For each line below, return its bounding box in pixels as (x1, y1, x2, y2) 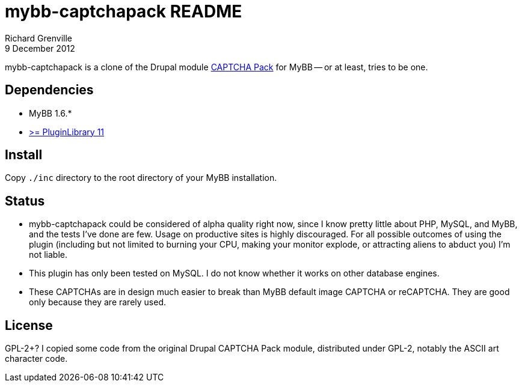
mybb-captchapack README (5, 1, 242, 22)
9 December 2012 (5, 43, 75, 53)
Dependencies (5, 82, 94, 98)
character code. (5, 353, 68, 364)
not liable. (29, 249, 67, 260)
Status (5, 193, 45, 209)
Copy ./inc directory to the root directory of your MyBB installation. (5, 172, 277, 183)
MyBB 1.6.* (29, 108, 72, 118)
